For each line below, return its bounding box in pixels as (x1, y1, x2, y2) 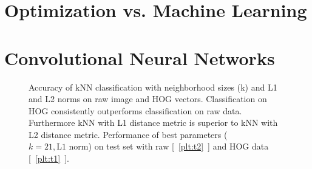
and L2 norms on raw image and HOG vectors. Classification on (29, 92, 267, 105)
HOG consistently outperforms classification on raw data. (29, 104, 242, 117)
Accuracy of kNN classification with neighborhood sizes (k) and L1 (29, 80, 277, 93)
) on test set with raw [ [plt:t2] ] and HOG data (88, 140, 269, 153)
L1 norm (56, 143, 89, 152)
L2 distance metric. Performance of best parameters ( (29, 128, 228, 140)
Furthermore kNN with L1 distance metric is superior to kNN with (29, 116, 278, 129)
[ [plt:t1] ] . (29, 152, 69, 165)
